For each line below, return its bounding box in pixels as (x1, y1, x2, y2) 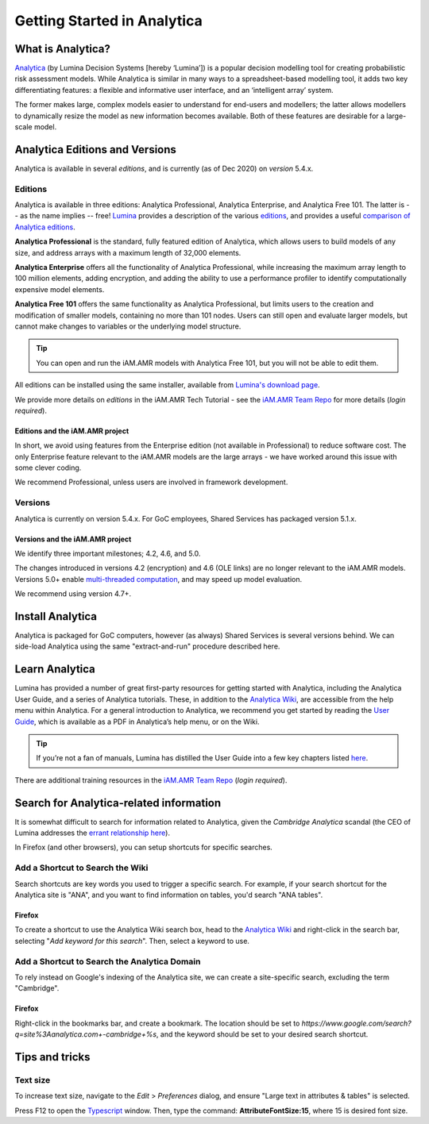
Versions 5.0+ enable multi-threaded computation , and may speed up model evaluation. (14, 574, 303, 583)
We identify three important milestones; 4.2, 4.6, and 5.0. (14, 549, 201, 559)
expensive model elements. (14, 284, 105, 294)
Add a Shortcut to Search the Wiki (14, 862, 149, 873)
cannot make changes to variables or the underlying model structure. (14, 321, 242, 331)
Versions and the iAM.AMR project (14, 534, 132, 544)
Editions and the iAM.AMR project (14, 425, 129, 436)
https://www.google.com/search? (301, 1018, 412, 1028)
